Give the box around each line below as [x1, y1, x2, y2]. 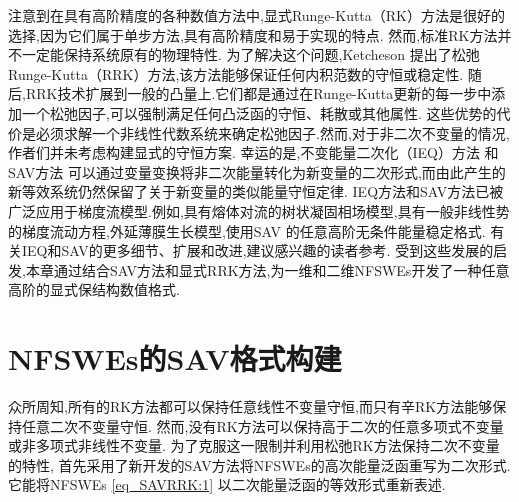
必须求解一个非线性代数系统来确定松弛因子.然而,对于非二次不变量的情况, [35, 122, 510, 143]
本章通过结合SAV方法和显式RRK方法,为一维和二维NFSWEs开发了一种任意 [25, 259, 510, 280]
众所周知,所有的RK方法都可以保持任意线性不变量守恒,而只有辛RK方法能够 [8, 396, 493, 417]
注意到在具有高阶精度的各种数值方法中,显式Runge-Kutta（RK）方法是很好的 [8, 5, 506, 25]
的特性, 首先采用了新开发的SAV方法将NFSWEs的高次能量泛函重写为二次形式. [8, 454, 511, 475]
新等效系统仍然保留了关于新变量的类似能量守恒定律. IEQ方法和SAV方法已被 [8, 181, 504, 202]
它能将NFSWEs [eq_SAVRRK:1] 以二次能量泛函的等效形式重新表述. [8, 474, 446, 495]
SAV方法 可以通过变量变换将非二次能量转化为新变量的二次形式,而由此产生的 [8, 161, 506, 182]
